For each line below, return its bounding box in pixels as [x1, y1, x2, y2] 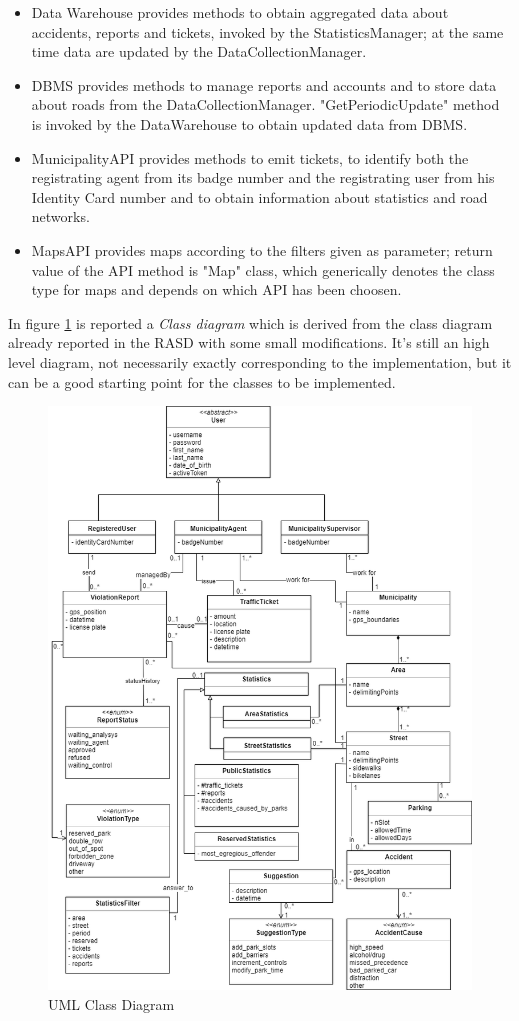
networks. [31, 206, 90, 227]
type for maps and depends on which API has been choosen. [31, 279, 402, 300]
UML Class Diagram [48, 994, 175, 1015]
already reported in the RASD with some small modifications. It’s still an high [8, 332, 490, 353]
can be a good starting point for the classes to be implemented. [8, 371, 396, 392]
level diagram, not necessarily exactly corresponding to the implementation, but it [8, 351, 512, 372]
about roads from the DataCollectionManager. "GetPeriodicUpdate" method [31, 94, 500, 115]
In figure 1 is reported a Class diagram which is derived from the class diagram [8, 312, 493, 333]
